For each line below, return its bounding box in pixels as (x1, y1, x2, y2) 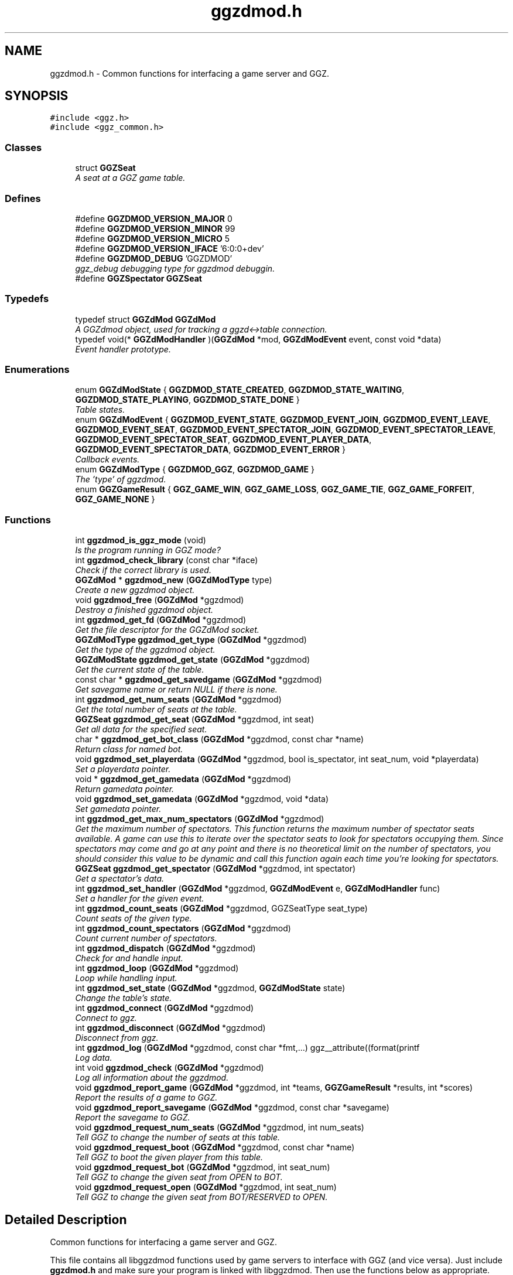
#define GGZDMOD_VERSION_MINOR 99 (75, 223, 235, 234)
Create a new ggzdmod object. (75, 585, 195, 595)
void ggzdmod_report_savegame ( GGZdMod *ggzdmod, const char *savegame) (75, 1102, 389, 1113)
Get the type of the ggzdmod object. (75, 645, 216, 655)
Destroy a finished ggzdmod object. (75, 605, 214, 615)
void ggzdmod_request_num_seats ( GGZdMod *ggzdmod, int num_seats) (75, 1122, 364, 1133)
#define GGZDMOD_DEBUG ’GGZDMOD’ (75, 253, 232, 263)
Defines (5, 192, 41, 204)
